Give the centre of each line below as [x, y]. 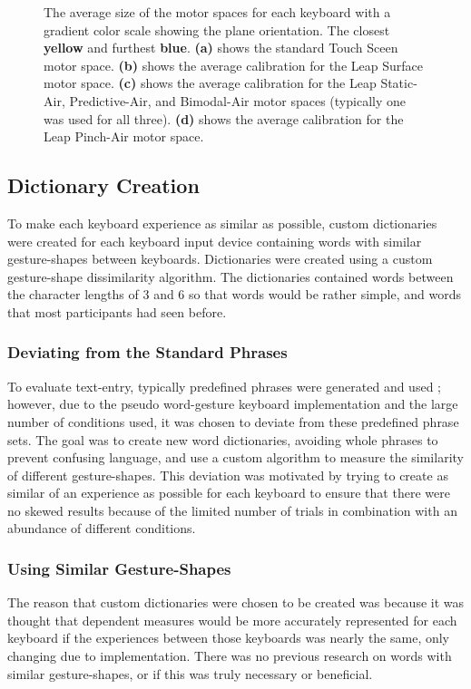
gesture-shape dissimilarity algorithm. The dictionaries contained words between [231, 276]
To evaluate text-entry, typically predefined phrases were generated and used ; [224, 386]
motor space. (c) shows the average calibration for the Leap [210, 83]
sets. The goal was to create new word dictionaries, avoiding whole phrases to [223, 439]
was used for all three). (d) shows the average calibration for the [224, 118]
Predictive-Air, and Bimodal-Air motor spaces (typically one [237, 100]
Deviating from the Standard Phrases [147, 352]
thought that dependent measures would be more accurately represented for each [232, 620]
